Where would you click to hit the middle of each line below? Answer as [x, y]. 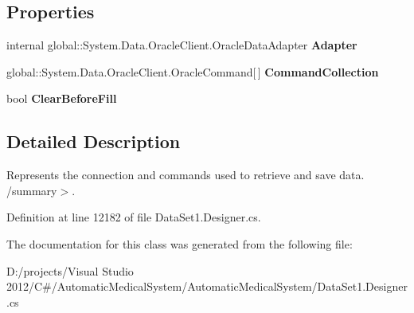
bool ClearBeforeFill [62, 98]
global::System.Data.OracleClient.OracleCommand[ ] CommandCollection [193, 71]
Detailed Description [94, 141]
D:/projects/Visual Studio [70, 270]
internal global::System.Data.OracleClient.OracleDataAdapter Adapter [182, 45]
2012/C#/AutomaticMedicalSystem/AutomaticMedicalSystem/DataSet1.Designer [207, 286]
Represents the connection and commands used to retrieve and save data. [186, 175]
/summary [32, 190]
